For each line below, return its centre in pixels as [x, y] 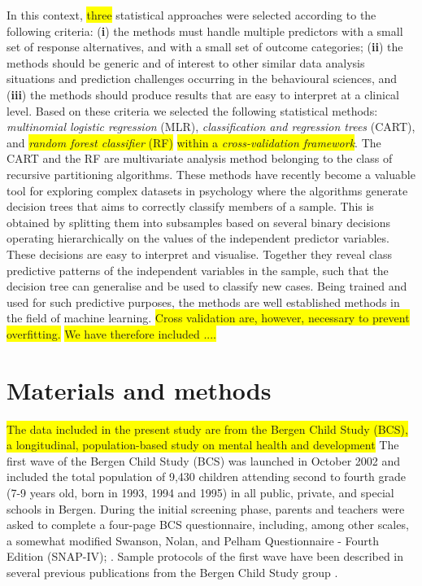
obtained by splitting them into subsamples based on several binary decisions [199, 222]
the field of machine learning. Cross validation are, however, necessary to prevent [208, 318]
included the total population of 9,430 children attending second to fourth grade [207, 477]
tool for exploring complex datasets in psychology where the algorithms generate [207, 190]
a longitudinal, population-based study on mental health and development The [203, 445]
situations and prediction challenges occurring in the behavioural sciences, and [202, 79]
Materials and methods [139, 389]
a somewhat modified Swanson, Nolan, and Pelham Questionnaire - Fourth [193, 540]
